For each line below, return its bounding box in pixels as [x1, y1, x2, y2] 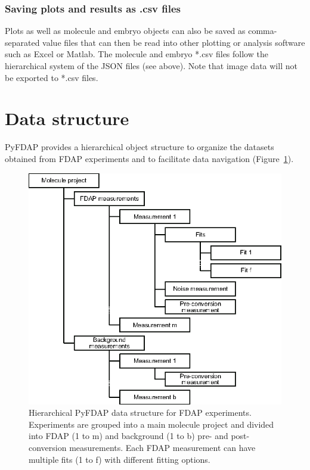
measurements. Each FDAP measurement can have [69, 441, 256, 454]
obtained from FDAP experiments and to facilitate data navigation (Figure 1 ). [5, 152, 294, 164]
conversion [29, 441, 67, 454]
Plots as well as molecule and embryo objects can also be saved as [5, 24, 246, 37]
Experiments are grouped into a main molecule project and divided [29, 418, 274, 430]
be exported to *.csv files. [5, 71, 98, 83]
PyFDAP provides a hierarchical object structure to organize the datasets [5, 141, 274, 153]
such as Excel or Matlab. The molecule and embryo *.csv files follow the [5, 48, 268, 60]
